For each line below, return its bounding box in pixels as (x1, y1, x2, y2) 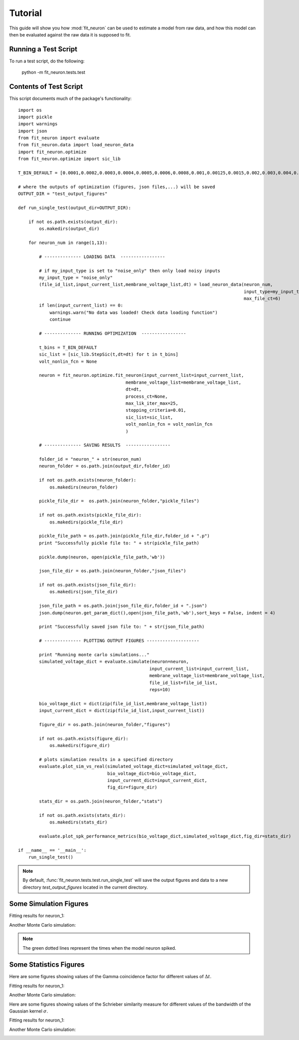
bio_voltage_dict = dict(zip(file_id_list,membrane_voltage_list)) (39, 701, 207, 706)
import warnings (18, 121, 58, 127)
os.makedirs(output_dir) (39, 226, 100, 232)
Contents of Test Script (9, 82, 83, 91)
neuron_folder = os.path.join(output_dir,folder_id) (39, 463, 170, 469)
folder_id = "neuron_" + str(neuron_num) (39, 457, 142, 462)
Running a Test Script (9, 45, 77, 53)
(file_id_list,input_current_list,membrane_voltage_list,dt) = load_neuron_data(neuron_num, (39, 282, 273, 287)
